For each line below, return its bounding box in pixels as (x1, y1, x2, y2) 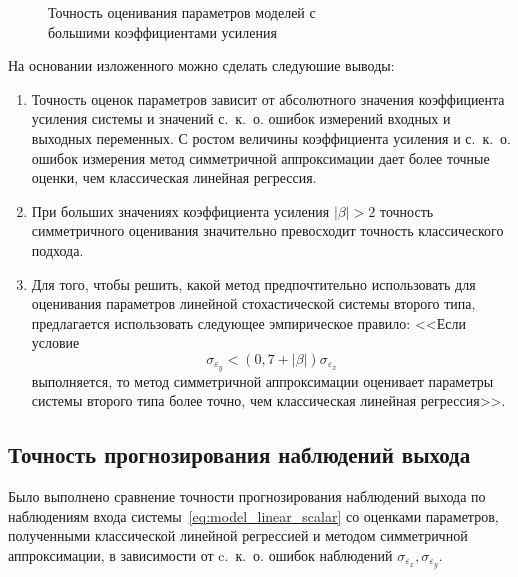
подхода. (31, 239, 84, 260)
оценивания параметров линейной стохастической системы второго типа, (31, 293, 476, 314)
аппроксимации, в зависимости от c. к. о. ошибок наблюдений (8, 544, 393, 565)
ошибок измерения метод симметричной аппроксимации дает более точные (31, 147, 490, 168)
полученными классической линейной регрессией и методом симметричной (8, 525, 468, 546)
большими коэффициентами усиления (48, 21, 277, 42)
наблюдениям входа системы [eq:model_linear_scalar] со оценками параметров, (8, 505, 499, 526)
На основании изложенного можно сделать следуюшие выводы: (8, 55, 395, 76)
